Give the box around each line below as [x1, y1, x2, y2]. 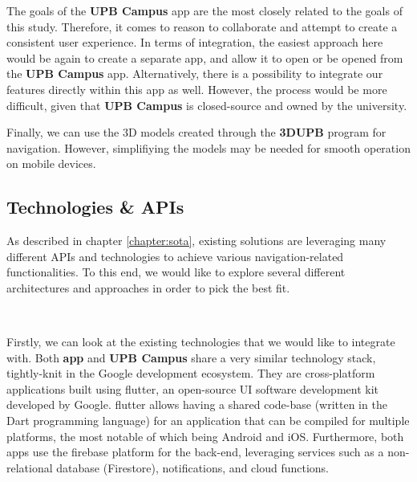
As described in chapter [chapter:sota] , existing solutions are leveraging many [6, 232, 387, 249]
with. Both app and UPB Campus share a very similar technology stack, [6, 349, 376, 366]
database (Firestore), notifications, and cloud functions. [56, 459, 330, 476]
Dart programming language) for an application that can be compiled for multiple [6, 412, 410, 429]
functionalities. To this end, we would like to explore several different [6, 263, 346, 280]
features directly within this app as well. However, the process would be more [6, 80, 387, 97]
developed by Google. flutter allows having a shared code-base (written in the [6, 396, 387, 413]
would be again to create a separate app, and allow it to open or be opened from [6, 49, 403, 66]
